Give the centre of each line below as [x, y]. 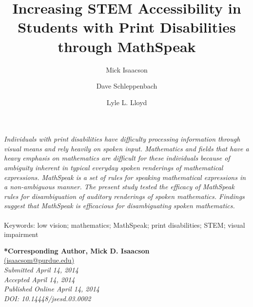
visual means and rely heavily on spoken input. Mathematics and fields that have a [126, 148]
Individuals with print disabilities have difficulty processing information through [122, 139]
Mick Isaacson [127, 69]
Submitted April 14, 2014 [41, 270]
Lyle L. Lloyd [127, 102]
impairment [21, 234]
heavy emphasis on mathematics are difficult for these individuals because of [117, 158]
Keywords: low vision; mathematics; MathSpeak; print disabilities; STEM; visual [125, 225]
